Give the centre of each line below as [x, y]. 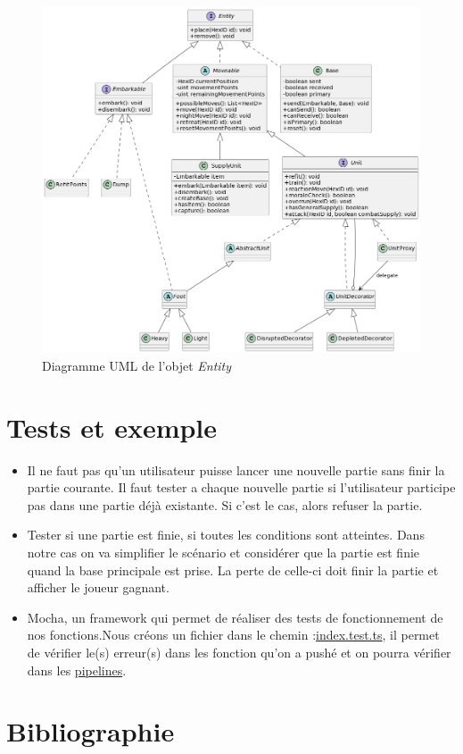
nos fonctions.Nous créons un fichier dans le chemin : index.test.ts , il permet [233, 635]
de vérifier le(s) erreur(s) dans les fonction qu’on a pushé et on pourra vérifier [239, 653]
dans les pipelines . [77, 670]
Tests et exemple [112, 427]
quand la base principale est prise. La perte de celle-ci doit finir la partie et [233, 570]
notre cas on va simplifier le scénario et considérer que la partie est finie [223, 553]
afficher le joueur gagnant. [98, 587]
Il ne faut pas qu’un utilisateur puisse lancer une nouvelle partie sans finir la [236, 469]
